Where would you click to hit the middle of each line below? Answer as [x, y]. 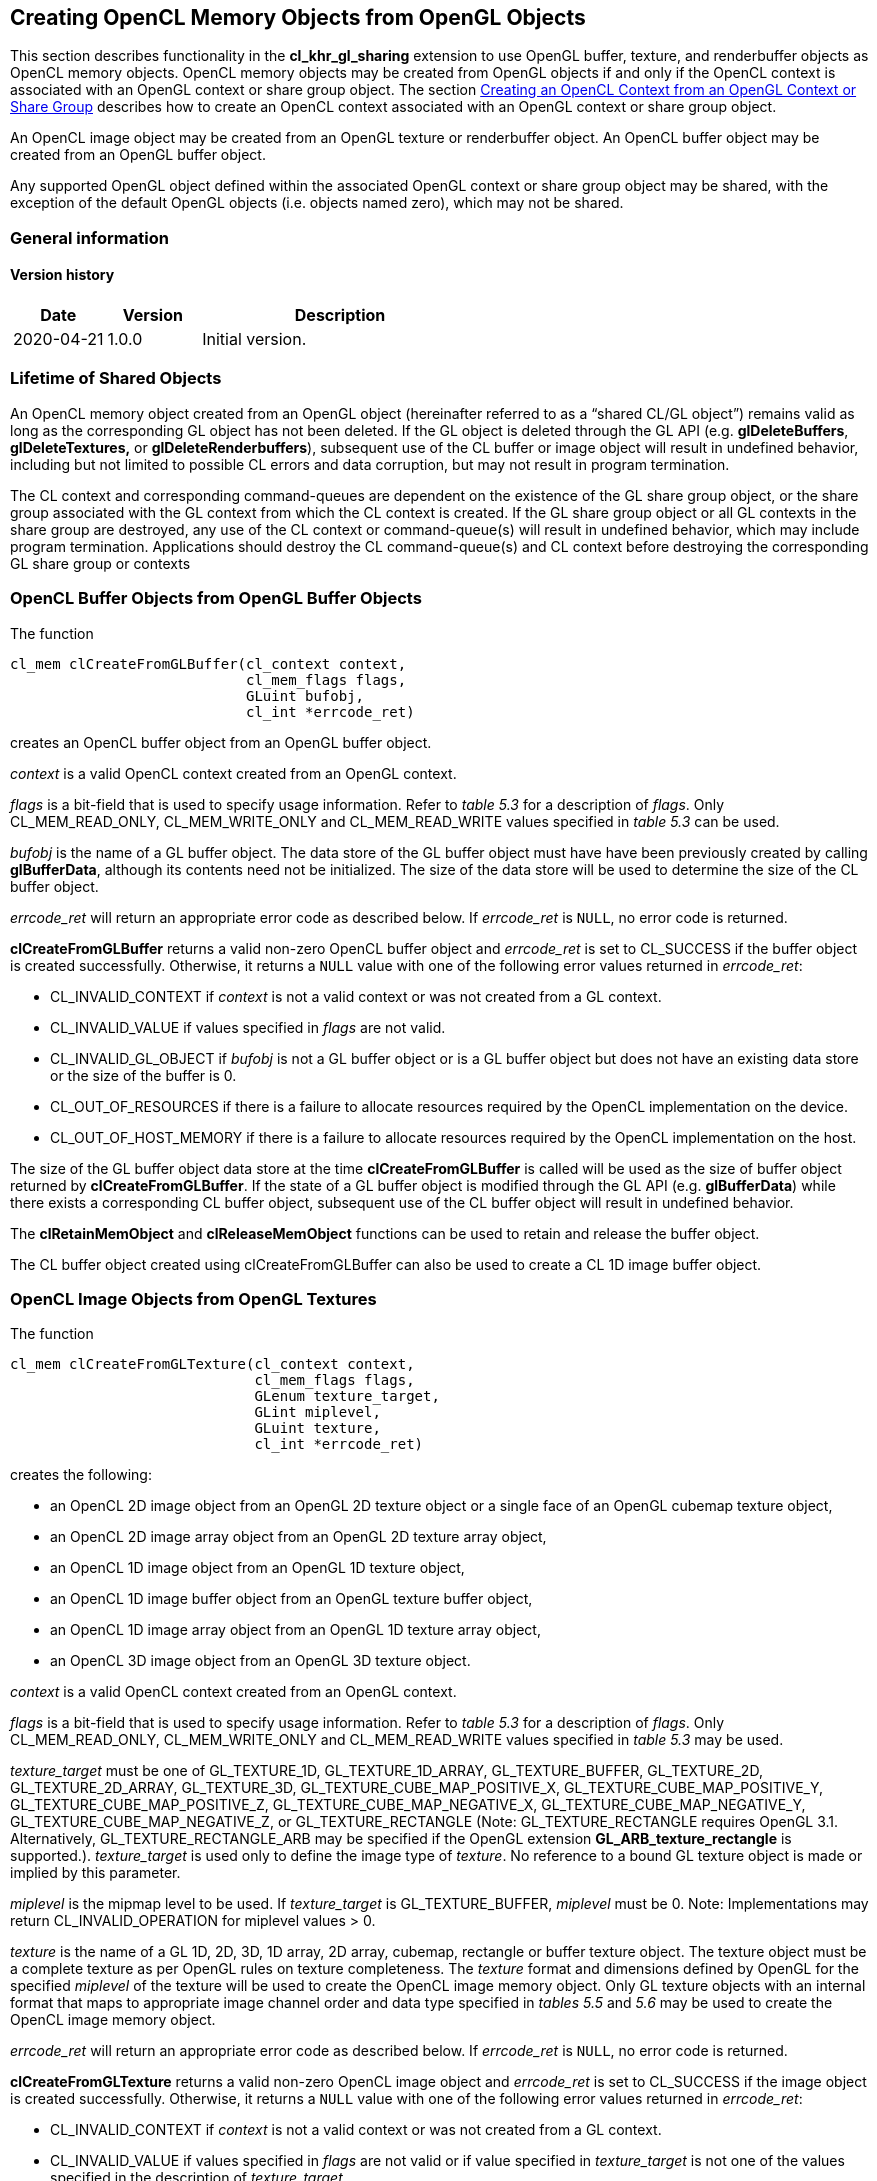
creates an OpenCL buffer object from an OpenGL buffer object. [221, 742]
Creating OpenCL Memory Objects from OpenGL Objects [298, 17]
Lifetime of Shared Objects [116, 378]
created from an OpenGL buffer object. [138, 155]
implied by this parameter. [95, 1873]
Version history [62, 275]
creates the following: [81, 1475]
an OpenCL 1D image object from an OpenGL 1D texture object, [257, 1568]
